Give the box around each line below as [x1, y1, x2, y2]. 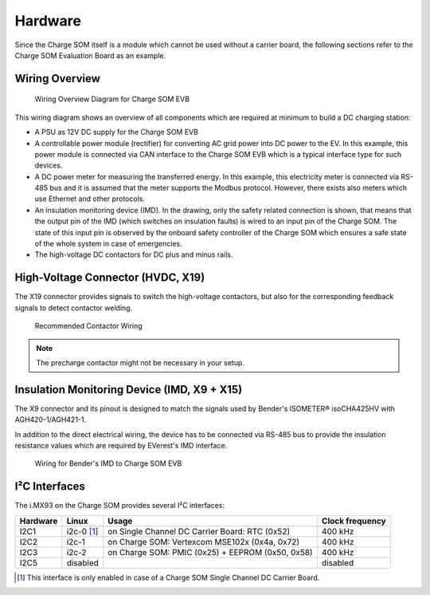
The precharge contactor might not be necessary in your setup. [36, 357, 244, 367]
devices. [34, 160, 63, 171]
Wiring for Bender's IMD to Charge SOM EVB [34, 459, 182, 468]
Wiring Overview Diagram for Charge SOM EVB [34, 94, 190, 104]
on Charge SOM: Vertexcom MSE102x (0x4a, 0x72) [107, 536, 300, 547]
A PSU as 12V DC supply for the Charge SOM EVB [34, 128, 199, 137]
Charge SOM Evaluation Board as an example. [14, 50, 166, 60]
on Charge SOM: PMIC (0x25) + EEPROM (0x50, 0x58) [107, 546, 314, 558]
